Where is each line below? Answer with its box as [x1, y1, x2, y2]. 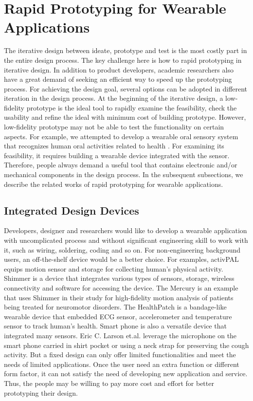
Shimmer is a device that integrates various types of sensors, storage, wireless [4, 273, 235, 283]
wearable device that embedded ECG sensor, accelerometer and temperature [4, 311, 232, 321]
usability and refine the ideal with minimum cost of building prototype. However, [4, 112, 246, 122]
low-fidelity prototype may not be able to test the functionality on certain [4, 122, 224, 132]
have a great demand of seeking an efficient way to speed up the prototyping [4, 74, 232, 84]
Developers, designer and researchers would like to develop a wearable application [4, 225, 247, 236]
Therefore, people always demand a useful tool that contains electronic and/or [4, 160, 237, 170]
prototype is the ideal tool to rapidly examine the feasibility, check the [26, 102, 237, 112]
